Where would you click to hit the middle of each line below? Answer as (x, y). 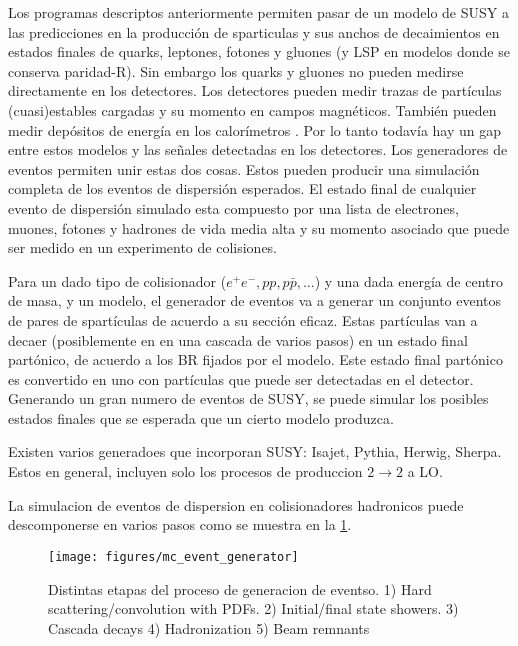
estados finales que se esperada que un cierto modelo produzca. (201, 417)
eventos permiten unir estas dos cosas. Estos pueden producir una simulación (244, 168)
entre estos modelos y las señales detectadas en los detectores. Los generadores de (258, 149)
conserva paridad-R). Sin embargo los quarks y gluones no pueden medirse (236, 70)
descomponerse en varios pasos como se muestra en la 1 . (180, 524)
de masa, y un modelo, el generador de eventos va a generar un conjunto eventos (255, 300)
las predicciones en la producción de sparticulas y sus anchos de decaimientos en (254, 31)
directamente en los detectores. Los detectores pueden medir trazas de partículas (255, 90)
